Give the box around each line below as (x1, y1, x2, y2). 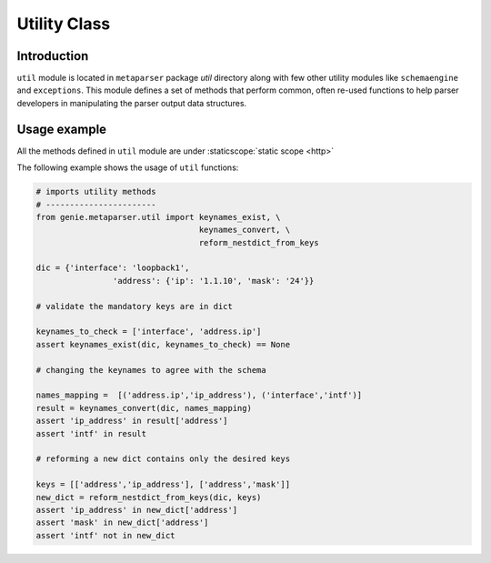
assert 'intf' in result (35, 428, 147, 438)
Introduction (16, 48, 89, 64)
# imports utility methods (35, 186, 156, 197)
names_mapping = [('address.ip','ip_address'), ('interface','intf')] (35, 390, 363, 400)
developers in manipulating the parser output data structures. (16, 97, 247, 108)
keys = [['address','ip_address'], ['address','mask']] (35, 479, 291, 490)
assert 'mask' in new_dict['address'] (35, 518, 209, 528)
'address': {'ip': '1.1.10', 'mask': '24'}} (112, 276, 315, 286)
